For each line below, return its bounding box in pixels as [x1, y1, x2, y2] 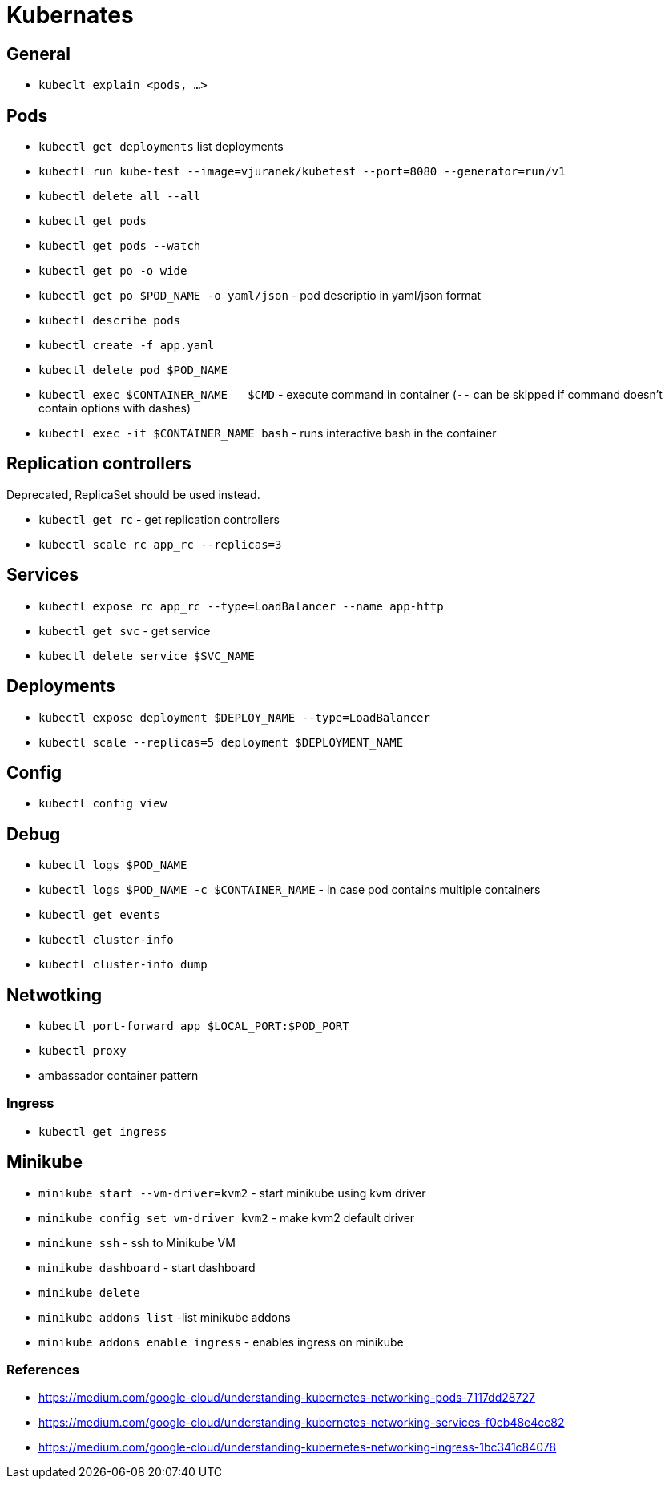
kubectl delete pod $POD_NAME [38, 364, 228, 377]
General [6, 43, 71, 64]
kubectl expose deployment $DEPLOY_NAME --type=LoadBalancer [38, 710, 430, 724]
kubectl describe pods [38, 314, 181, 328]
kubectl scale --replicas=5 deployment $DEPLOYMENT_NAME [38, 735, 404, 749]
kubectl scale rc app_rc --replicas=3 [38, 537, 282, 551]
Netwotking [6, 984, 103, 1005]
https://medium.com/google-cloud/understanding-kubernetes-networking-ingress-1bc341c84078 [38, 1440, 557, 1455]
